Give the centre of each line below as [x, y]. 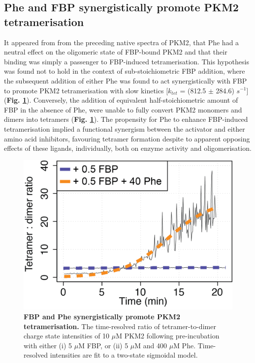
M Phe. [185, 345]
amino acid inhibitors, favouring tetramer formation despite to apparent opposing [127, 138]
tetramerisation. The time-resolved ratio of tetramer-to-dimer [120, 326]
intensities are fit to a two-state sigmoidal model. [124, 355]
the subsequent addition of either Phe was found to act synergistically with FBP [126, 80]
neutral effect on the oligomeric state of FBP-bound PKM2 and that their [116, 52]
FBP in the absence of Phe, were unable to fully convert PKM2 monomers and [123, 109]
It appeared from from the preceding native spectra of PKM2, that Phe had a [122, 42]
